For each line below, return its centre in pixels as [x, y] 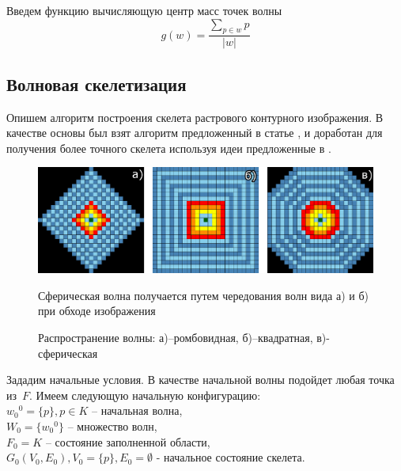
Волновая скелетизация [96, 84]
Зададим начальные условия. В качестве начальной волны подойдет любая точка [200, 380]
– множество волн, [112, 426]
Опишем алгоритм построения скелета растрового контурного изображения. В [195, 117]
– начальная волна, [137, 410]
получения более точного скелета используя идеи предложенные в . [169, 148]
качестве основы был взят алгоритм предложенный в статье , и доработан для [195, 133]
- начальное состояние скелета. [231, 457]
